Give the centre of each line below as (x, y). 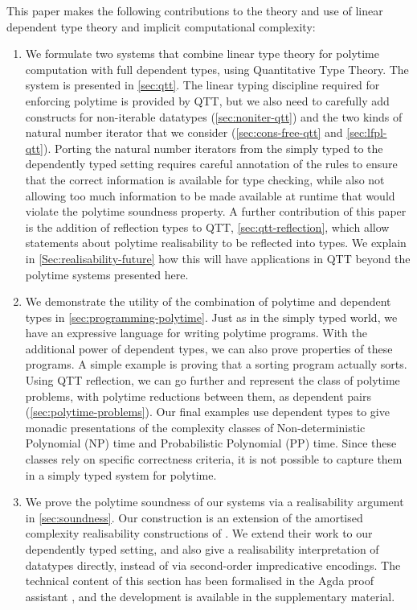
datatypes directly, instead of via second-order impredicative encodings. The (213, 565)
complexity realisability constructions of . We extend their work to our (199, 533)
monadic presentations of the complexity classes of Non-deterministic (195, 427)
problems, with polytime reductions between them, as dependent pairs (198, 396)
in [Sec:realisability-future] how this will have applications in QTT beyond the (218, 258)
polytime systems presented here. (107, 274)
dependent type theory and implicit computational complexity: (161, 26)
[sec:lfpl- (367, 132)
